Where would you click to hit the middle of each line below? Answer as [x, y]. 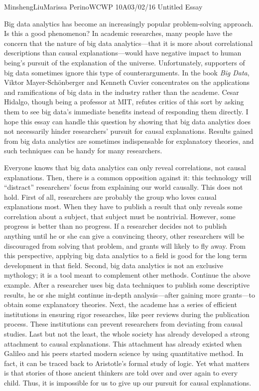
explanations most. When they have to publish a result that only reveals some [123, 206]
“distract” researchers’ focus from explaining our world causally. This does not [124, 187]
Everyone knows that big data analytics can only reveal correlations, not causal [125, 167]
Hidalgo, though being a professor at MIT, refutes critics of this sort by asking [124, 102]
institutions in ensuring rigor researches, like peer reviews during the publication [127, 314]
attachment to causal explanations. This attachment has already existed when [123, 343]
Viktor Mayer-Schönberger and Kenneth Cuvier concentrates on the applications [127, 82]
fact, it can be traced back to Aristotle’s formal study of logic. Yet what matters [127, 363]
